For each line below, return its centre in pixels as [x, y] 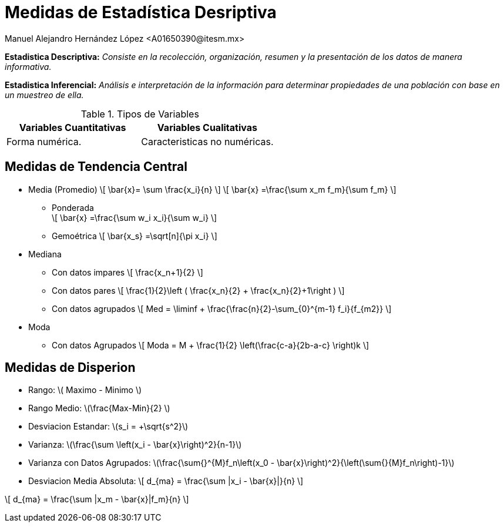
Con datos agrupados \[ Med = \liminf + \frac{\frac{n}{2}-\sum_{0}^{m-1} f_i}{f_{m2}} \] [222, 308]
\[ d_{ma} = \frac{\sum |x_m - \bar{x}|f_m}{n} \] [97, 499]
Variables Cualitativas [207, 127]
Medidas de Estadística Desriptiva [141, 12]
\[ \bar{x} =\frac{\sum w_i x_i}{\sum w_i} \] [135, 217]
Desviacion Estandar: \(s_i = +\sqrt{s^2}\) [108, 427]
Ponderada [73, 207]
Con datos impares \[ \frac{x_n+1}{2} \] [127, 272]
